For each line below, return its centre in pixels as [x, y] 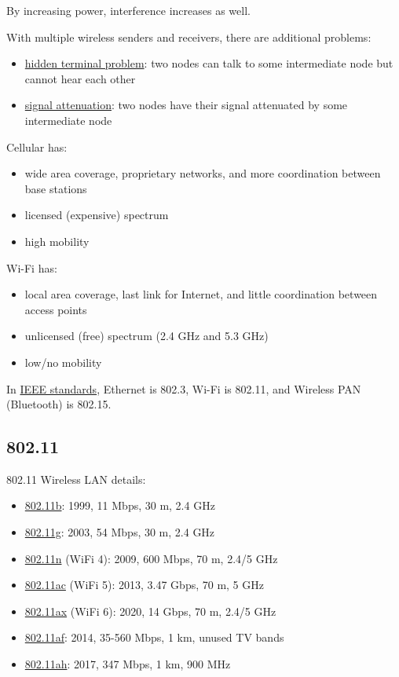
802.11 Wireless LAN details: [76, 479]
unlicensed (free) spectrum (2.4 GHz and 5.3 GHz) [146, 336]
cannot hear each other [80, 78]
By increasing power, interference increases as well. [128, 10]
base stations [56, 188]
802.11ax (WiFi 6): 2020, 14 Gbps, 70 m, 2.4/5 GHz [150, 611]
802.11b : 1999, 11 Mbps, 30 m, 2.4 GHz [120, 505]
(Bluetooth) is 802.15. [59, 404]
